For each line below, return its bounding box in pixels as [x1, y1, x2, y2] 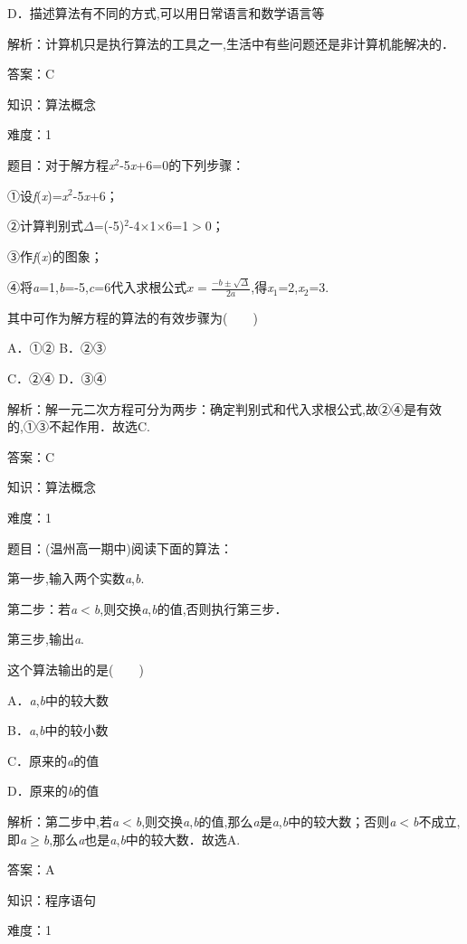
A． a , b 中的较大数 [7, 690, 110, 709]
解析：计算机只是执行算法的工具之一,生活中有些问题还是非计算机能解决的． [7, 33, 454, 52]
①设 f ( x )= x [7, 185, 69, 204]
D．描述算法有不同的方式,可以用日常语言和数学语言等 [7, 4, 325, 22]
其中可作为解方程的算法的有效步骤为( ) [7, 307, 258, 326]
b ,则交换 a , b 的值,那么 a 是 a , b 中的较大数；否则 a [135, 811, 396, 830]
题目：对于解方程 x [7, 155, 115, 174]
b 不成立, [412, 811, 461, 830]
